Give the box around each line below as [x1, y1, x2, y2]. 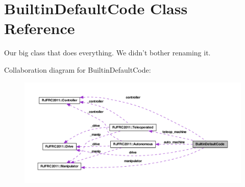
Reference [4, 18, 75, 39]
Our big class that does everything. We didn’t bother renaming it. [4, 47, 211, 58]
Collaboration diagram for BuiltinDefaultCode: [4, 64, 151, 75]
